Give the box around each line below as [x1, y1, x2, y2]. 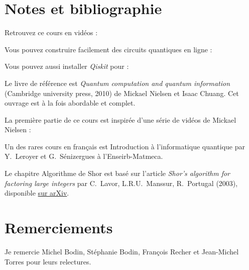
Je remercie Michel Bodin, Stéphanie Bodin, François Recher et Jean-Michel [5, 246, 239, 256]
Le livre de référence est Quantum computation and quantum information [5, 77, 230, 88]
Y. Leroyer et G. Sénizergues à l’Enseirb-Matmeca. [5, 151, 163, 161]
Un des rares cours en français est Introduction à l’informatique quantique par [5, 141, 245, 151]
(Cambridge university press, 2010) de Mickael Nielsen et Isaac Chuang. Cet [5, 87, 239, 98]
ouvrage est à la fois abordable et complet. [5, 98, 136, 108]
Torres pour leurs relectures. [5, 256, 91, 266]
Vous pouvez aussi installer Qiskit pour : [5, 61, 129, 71]
